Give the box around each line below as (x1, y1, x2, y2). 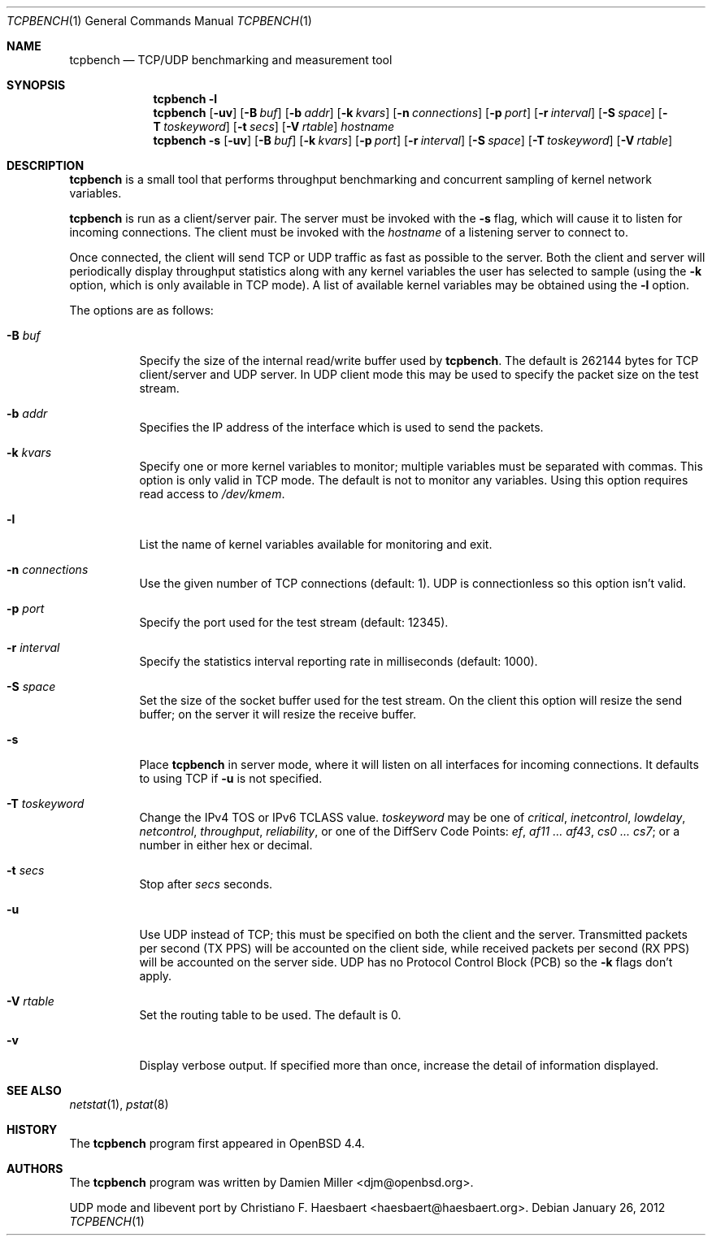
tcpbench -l (153, 92, 218, 106)
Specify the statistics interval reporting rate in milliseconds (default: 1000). (139, 654, 538, 668)
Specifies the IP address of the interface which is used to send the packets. (139, 420, 544, 434)
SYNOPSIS (7, 78, 66, 92)
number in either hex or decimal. (139, 838, 313, 852)
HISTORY (7, 1123, 58, 1136)
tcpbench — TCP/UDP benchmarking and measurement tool (69, 53, 393, 67)
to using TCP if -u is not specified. (139, 771, 323, 785)
